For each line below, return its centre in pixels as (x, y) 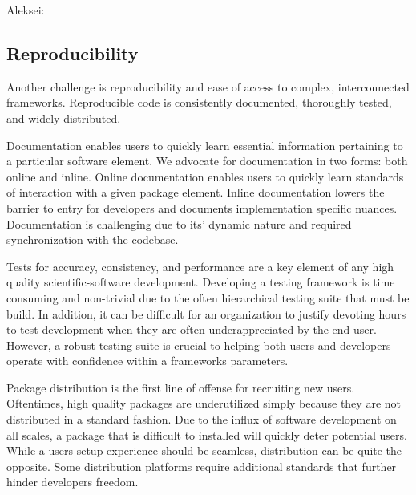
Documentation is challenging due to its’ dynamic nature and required (179, 223)
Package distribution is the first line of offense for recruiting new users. (181, 387)
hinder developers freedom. (73, 482)
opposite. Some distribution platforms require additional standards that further (202, 466)
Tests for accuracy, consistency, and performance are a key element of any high (200, 266)
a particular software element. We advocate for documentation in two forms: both (207, 161)
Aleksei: (26, 10)
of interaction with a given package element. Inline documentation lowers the (196, 192)
